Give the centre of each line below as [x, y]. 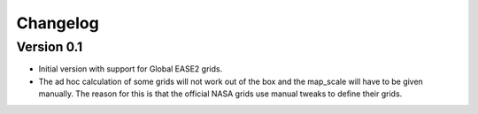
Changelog [58, 23]
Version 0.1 [50, 47]
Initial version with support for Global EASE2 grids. [131, 69]
